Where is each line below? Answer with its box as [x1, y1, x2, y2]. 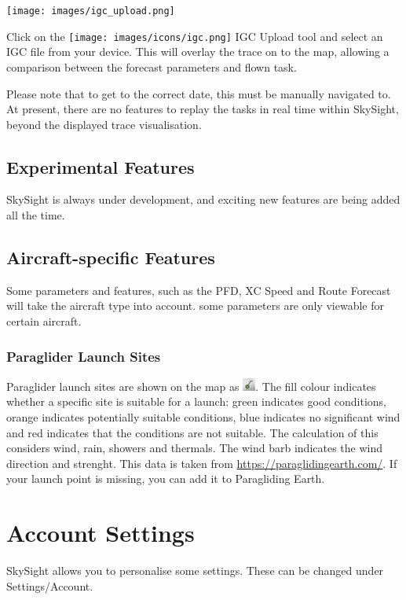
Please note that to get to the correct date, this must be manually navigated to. [6, 85, 391, 101]
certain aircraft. [6, 313, 82, 329]
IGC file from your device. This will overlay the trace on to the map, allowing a [6, 43, 390, 60]
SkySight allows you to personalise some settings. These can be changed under [6, 562, 384, 579]
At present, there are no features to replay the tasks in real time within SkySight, [6, 101, 399, 117]
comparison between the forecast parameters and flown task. [6, 58, 297, 75]
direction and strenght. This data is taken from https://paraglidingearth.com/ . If [6, 455, 397, 471]
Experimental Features [6, 154, 195, 179]
